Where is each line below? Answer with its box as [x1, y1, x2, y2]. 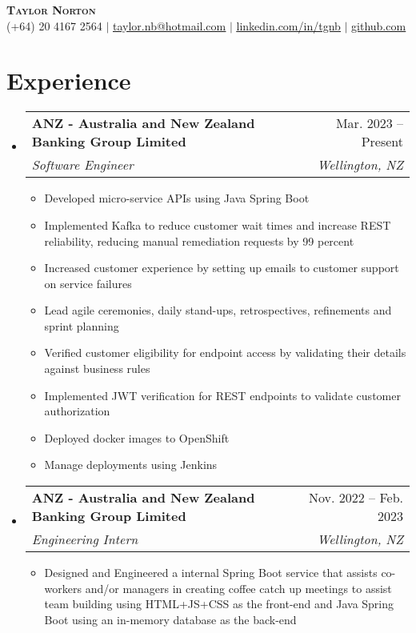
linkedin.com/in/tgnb [236, 17, 341, 34]
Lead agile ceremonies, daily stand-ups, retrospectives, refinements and [44, 302, 392, 319]
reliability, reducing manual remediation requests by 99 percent [44, 232, 354, 249]
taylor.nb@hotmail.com [113, 17, 226, 34]
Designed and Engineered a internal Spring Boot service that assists [44, 564, 378, 581]
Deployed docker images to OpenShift [44, 429, 230, 446]
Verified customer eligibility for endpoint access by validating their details [44, 344, 406, 361]
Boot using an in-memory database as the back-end [44, 611, 297, 627]
